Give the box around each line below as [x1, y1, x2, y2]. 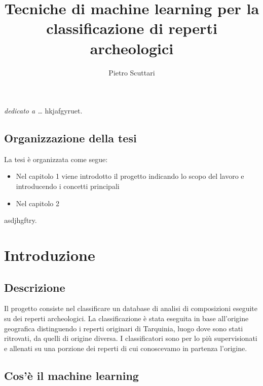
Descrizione [4, 279, 65, 295]
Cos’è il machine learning [4, 367, 139, 383]
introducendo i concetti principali [16, 181, 120, 191]
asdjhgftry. [4, 215, 37, 225]
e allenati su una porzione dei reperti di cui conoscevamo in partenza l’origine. [4, 342, 247, 353]
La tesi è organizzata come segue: [4, 153, 108, 164]
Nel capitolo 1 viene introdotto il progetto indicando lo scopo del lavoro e [16, 171, 244, 181]
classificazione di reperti [46, 18, 217, 38]
